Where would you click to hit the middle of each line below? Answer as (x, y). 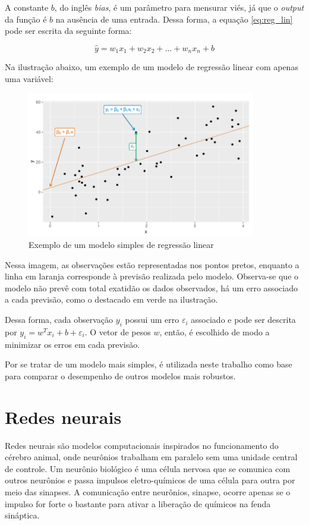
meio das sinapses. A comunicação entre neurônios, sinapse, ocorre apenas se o (148, 491)
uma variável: (29, 79)
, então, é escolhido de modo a (215, 331)
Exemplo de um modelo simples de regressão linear (121, 245)
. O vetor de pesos (118, 331)
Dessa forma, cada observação (59, 320)
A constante (27, 7)
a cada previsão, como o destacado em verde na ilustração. (111, 299)
